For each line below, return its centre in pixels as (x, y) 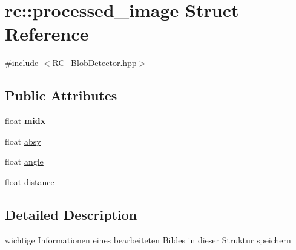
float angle (24, 161)
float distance (30, 181)
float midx (25, 121)
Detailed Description (71, 214)
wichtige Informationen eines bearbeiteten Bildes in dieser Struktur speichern (148, 239)
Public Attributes (61, 95)
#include (22, 63)
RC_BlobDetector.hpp (94, 63)
